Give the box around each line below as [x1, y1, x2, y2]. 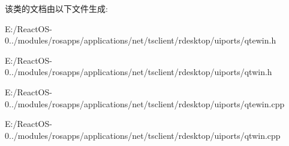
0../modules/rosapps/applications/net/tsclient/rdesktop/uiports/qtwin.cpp [5, 129, 281, 141]
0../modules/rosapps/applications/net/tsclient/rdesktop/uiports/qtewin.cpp [5, 97, 285, 110]
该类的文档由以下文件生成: [5, 2, 108, 14]
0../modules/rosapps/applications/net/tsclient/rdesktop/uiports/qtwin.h [5, 66, 272, 78]
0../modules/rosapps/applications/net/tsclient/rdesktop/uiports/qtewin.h [5, 34, 276, 46]
